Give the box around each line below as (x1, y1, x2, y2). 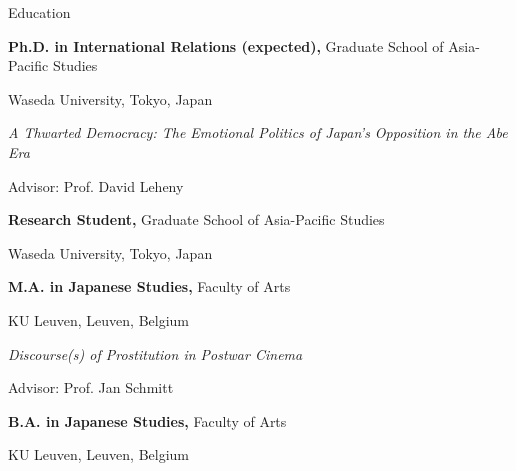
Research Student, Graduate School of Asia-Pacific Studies (8, 209, 385, 230)
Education (8, 2, 71, 22)
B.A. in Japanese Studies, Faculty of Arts (8, 410, 287, 431)
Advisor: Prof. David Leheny (8, 175, 184, 196)
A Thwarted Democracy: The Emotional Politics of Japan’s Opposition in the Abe (8, 122, 508, 143)
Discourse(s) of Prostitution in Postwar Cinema (8, 343, 303, 364)
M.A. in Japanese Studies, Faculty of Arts (8, 276, 291, 297)
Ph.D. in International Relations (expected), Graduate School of (8, 35, 444, 56)
